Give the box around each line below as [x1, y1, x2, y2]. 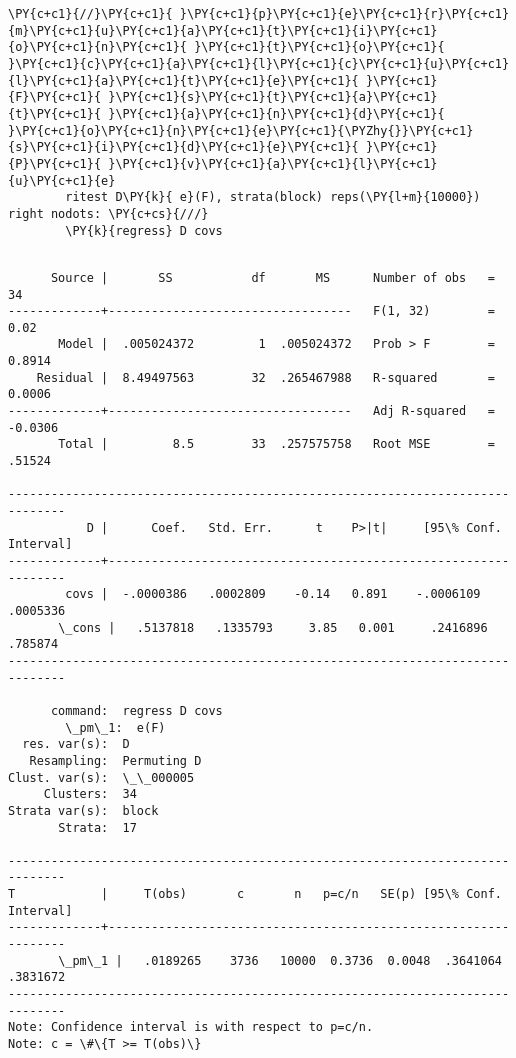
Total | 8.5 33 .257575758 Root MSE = [58, 437, 495, 452]
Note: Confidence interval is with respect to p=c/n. [8, 1020, 374, 1035]
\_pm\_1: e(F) [65, 720, 166, 735]
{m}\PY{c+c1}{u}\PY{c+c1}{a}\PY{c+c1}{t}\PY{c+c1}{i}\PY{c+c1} [8, 23, 438, 38]
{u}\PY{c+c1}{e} [8, 173, 116, 188]
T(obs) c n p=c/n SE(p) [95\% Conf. [144, 887, 502, 902]
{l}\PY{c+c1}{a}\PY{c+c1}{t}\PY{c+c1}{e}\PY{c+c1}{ [8, 73, 359, 88]
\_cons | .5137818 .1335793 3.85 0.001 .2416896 [58, 620, 488, 635]
